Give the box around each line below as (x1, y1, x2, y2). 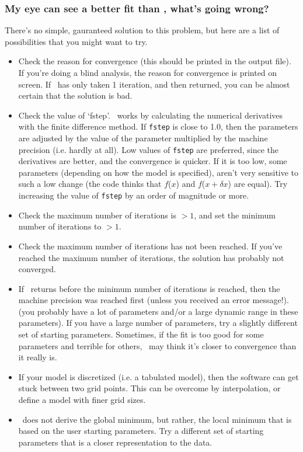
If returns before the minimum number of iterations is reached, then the (18, 282, 280, 294)
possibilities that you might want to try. (5, 35, 148, 47)
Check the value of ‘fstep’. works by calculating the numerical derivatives (18, 109, 283, 121)
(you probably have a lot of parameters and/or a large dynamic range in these (18, 305, 298, 317)
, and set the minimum (194, 208, 276, 221)
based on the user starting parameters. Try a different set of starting (18, 425, 264, 437)
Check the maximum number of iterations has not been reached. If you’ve (18, 239, 283, 252)
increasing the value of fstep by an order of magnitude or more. (18, 189, 249, 201)
